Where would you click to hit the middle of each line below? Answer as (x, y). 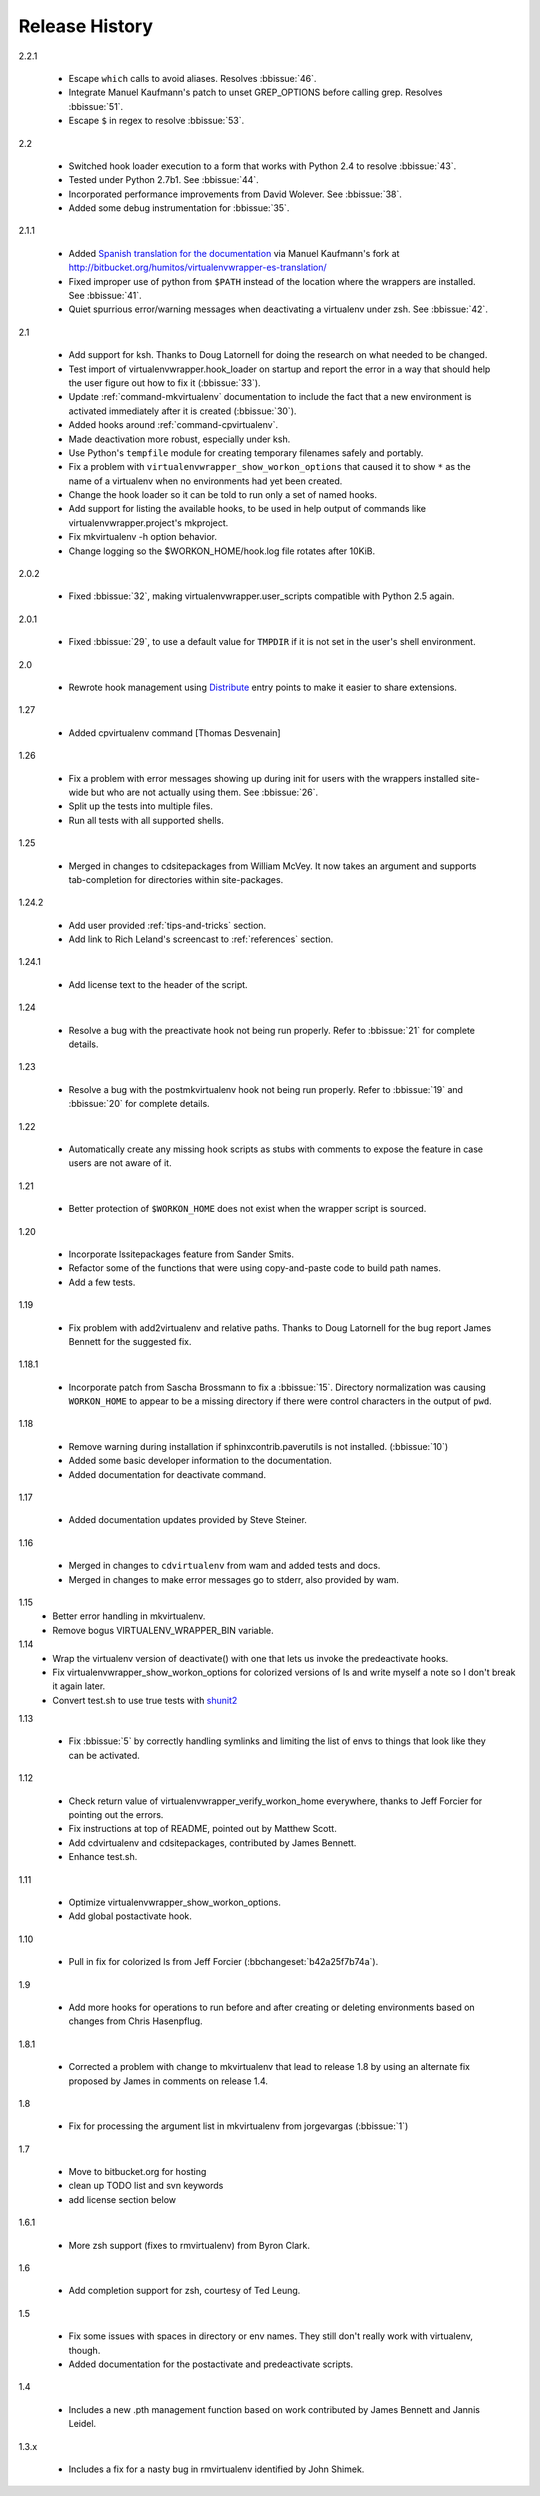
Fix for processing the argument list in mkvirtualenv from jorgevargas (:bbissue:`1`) (238, 2126)
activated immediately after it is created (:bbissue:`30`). (182, 411)
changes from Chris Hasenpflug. (136, 2021)
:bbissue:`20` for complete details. (139, 1104)
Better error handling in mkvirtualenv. (129, 1616)
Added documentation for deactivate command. (167, 1474)
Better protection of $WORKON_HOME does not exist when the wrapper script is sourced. (247, 1209)
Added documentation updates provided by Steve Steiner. (187, 1520)
